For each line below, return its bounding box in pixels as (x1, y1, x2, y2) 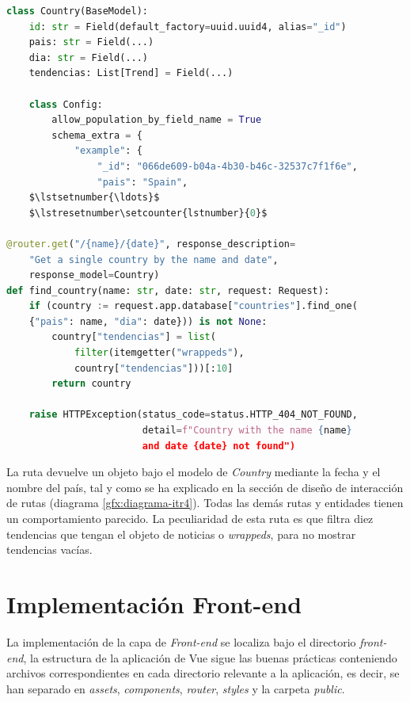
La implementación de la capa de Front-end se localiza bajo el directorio (6, 633, 356, 650)
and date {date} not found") (142, 440, 296, 452)
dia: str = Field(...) (28, 52, 149, 63)
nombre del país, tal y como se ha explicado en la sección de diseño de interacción (6, 479, 404, 495)
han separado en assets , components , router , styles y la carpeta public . (6, 680, 345, 696)
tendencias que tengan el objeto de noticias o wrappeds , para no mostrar (6, 525, 356, 542)
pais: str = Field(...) (28, 36, 154, 48)
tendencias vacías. (6, 541, 93, 558)
